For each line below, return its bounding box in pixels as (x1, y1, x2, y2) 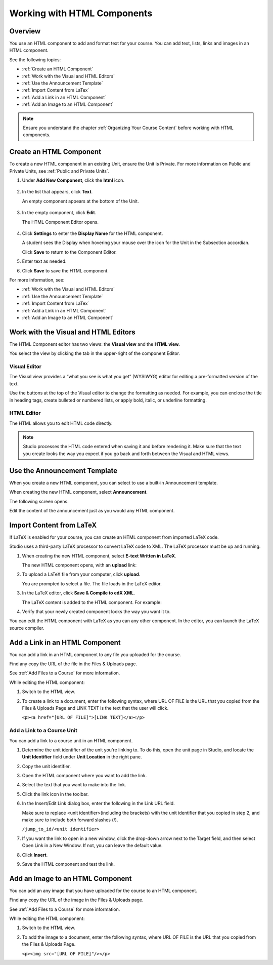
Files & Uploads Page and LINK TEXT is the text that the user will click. (22, 705, 169, 711)
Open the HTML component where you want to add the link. (22, 773, 147, 779)
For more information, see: (9, 276, 65, 283)
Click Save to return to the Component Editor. (22, 249, 117, 255)
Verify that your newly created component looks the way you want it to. (22, 608, 171, 615)
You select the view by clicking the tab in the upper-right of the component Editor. (9, 350, 180, 356)
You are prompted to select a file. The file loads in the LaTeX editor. (22, 580, 162, 587)
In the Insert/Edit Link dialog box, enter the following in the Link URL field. (22, 800, 175, 807)
